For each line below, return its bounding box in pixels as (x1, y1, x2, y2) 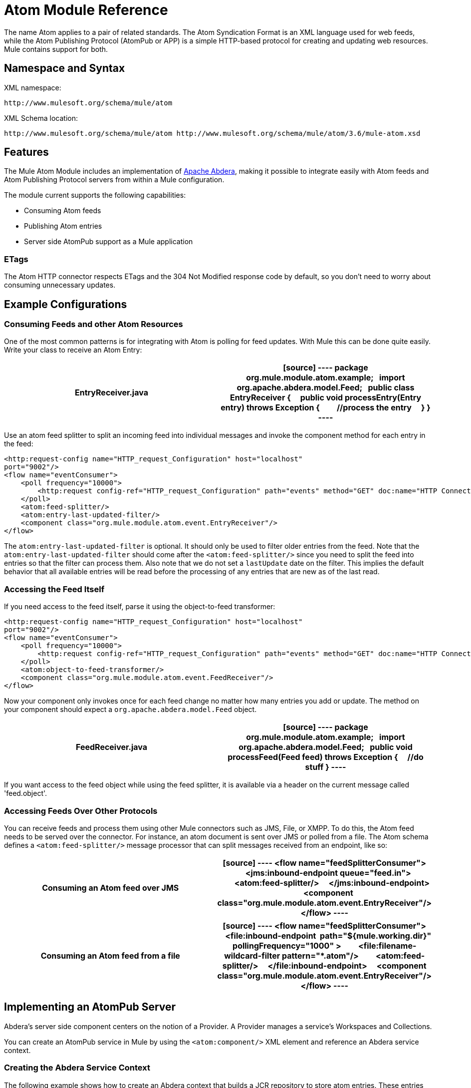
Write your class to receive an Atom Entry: (4, 346, 142, 355)
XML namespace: (4, 83, 61, 92)
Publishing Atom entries (24, 222, 102, 231)
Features (4, 146, 49, 159)
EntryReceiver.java (75, 387, 148, 398)
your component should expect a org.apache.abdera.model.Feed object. (4, 705, 257, 714)
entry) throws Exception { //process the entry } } (221, 402, 431, 413)
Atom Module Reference (4, 1, 168, 18)
